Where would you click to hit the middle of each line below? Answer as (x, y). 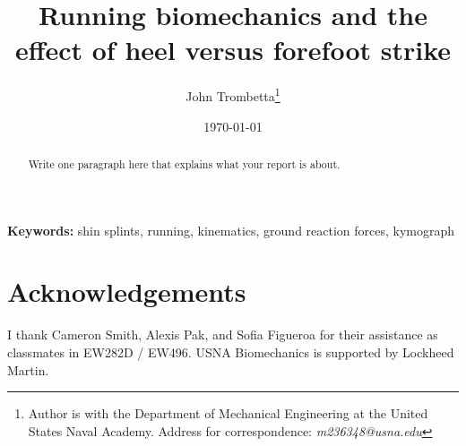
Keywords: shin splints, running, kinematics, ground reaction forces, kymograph (231, 230)
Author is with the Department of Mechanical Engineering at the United (228, 413)
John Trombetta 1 (233, 94)
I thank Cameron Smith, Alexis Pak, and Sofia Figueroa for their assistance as (223, 334)
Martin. (28, 369)
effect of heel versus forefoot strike (233, 50)
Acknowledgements (127, 292)
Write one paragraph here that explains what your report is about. (184, 163)
